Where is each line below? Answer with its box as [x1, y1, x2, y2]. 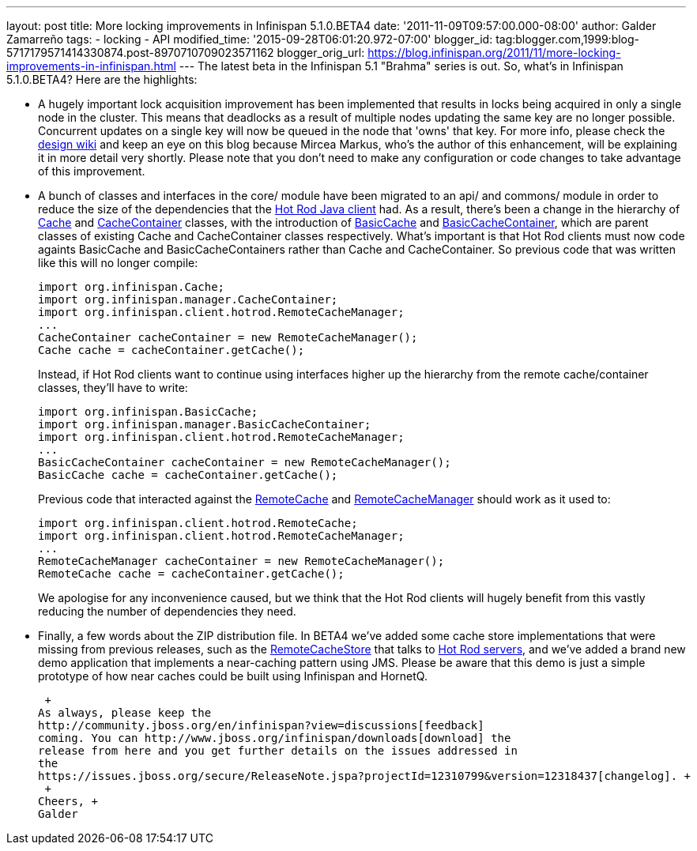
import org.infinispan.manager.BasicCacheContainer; [38, 418, 371, 431]
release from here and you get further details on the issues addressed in [38, 744, 518, 757]
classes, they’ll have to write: [38, 381, 188, 394]
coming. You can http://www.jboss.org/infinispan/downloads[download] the [38, 732, 511, 744]
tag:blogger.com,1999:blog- [495, 32, 640, 46]
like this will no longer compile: [38, 256, 198, 269]
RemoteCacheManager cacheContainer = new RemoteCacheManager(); [38, 555, 445, 567]
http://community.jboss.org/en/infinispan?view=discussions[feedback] [38, 719, 484, 732]
